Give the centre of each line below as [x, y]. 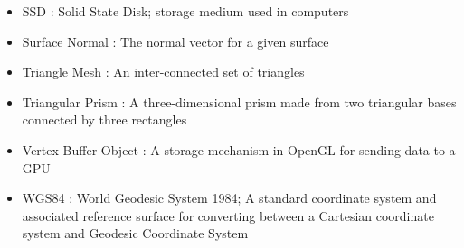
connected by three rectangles [104, 119]
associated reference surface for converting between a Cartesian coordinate [228, 215]
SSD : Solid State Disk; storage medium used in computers [185, 11]
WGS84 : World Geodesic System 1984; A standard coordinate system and [229, 198]
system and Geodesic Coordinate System [135, 233]
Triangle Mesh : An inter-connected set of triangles [163, 72]
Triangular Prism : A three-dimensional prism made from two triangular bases [239, 101]
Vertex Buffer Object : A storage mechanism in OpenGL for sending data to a [239, 149]
